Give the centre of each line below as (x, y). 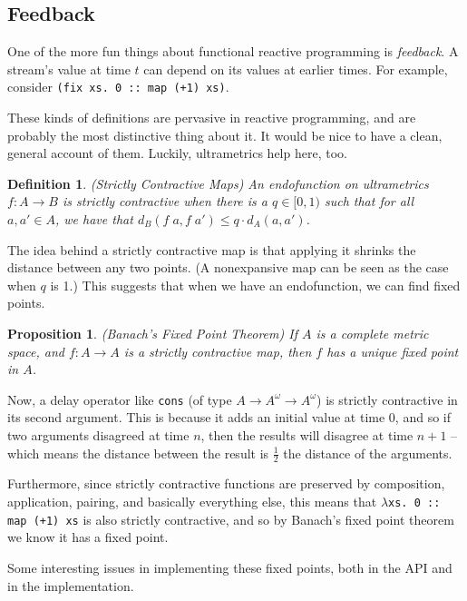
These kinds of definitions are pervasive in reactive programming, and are (212, 118)
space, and (36, 351)
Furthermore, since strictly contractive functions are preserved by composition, (226, 483)
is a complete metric (372, 333)
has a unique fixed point (393, 351)
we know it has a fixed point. (88, 537)
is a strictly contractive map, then (218, 351)
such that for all (369, 201)
